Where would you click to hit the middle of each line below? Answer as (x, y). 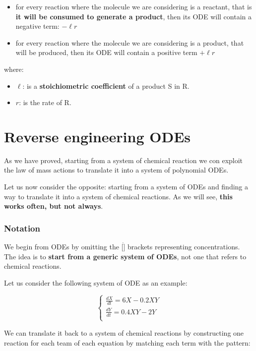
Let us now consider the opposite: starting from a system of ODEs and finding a (126, 187)
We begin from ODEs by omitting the (62, 247)
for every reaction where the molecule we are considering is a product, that (130, 42)
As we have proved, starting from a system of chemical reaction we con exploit (124, 160)
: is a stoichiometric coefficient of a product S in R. (106, 86)
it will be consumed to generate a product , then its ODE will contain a (134, 16)
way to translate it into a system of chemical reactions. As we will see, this (118, 196)
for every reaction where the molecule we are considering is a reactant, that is (134, 6)
